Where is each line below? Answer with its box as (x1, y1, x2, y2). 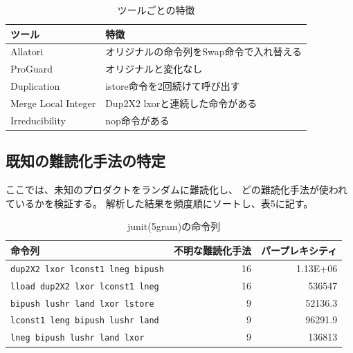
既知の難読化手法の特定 (6, 150, 165, 171)
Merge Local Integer (10, 95, 96, 110)
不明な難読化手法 (173, 242, 251, 257)
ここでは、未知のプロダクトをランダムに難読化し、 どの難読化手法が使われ (6, 182, 347, 197)
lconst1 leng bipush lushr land (10, 316, 159, 326)
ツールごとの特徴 (117, 3, 195, 17)
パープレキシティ (260, 242, 338, 257)
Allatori (10, 44, 44, 59)
